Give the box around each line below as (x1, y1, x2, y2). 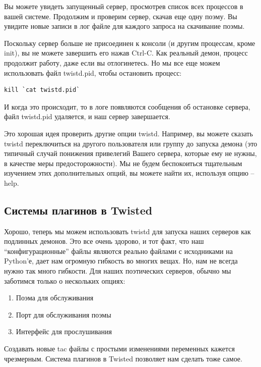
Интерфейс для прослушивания (16, 326, 112, 337)
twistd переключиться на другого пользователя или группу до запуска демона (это (4, 138, 257, 148)
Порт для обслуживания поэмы (16, 309, 111, 320)
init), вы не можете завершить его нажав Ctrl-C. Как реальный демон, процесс (4, 47, 248, 58)
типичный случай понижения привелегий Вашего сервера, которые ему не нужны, (4, 148, 257, 159)
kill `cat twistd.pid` (4, 86, 80, 94)
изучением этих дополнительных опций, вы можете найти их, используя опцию (4, 168, 248, 178)
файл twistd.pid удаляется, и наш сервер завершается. (4, 111, 170, 122)
